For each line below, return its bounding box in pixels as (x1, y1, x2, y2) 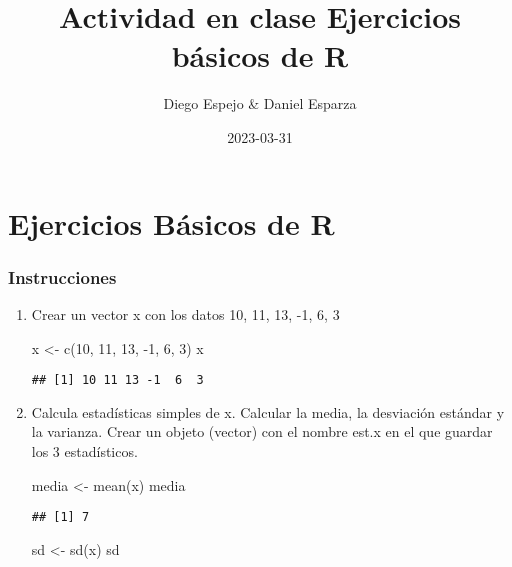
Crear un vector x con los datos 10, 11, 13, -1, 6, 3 (31, 303, 340, 324)
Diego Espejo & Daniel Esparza (163, 93, 357, 114)
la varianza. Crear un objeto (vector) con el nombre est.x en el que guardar (31, 421, 493, 442)
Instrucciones (8, 264, 117, 289)
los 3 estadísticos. (31, 440, 138, 461)
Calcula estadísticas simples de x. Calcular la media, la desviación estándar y (31, 401, 505, 422)
